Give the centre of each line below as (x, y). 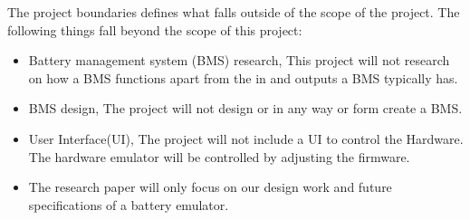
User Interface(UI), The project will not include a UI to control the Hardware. (246, 138)
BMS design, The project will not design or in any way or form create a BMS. (245, 108)
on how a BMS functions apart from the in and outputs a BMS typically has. (243, 77)
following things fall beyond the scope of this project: (155, 29)
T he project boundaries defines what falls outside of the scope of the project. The (234, 12)
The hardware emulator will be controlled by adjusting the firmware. (219, 156)
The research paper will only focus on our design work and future (210, 187)
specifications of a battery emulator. (129, 204)
